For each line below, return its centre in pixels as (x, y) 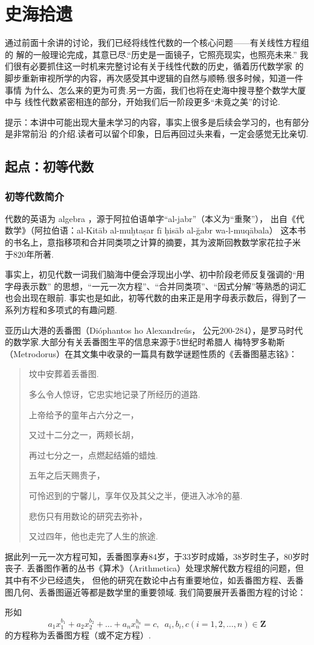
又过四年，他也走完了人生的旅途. (93, 536)
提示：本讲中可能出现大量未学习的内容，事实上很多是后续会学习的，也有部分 (157, 122)
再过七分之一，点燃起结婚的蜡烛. (93, 455)
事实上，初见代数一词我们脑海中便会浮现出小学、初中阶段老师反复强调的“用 (155, 274)
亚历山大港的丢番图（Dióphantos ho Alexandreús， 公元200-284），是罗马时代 (154, 330)
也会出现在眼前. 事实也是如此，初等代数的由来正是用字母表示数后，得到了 (151, 298)
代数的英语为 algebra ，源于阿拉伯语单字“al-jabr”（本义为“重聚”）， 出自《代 (155, 218)
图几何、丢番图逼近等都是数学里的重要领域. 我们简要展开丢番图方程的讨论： (155, 592)
